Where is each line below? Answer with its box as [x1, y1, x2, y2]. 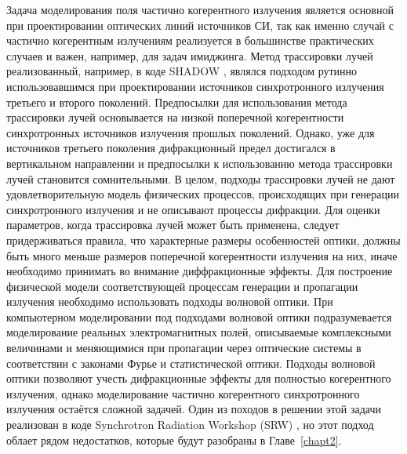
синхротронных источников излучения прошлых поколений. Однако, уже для [6, 124, 375, 140]
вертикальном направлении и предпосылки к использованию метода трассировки [6, 154, 393, 171]
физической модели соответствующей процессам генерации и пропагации [6, 278, 358, 294]
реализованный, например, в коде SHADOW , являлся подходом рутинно [6, 63, 358, 79]
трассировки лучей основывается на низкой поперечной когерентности [6, 109, 344, 125]
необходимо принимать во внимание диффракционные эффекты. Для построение [6, 263, 393, 279]
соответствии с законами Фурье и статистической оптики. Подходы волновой [6, 354, 376, 371]
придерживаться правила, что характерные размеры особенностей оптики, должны [6, 231, 401, 248]
